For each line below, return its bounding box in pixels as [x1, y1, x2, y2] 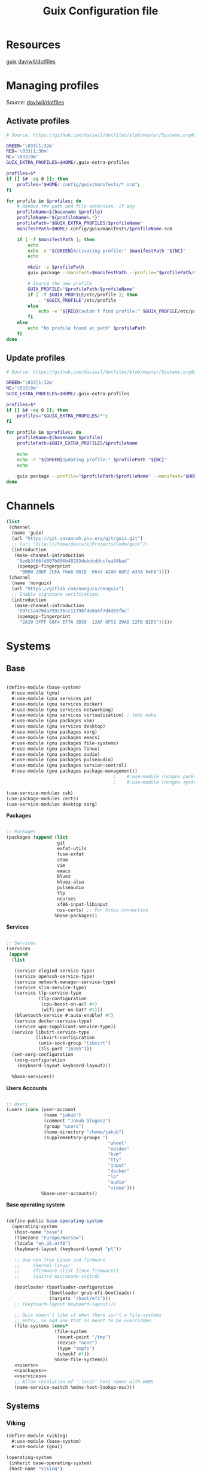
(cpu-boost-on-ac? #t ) [41, 1001, 98, 1007]
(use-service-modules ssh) [6, 790, 74, 796]
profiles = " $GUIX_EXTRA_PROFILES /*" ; [17, 413, 109, 419]
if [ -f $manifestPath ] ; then [17, 236, 95, 242]
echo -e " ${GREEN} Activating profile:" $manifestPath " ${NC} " [28, 248, 186, 254]
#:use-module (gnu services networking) [11, 707, 114, 713]
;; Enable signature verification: [11, 591, 100, 598]
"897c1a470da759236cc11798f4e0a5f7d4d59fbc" [17, 608, 130, 614]
